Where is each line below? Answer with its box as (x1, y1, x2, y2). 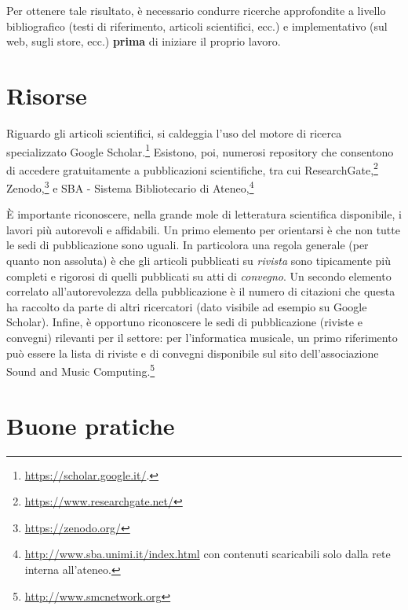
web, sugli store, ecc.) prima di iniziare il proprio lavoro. (6, 33, 281, 50)
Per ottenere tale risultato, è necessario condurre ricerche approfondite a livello (6, 2, 386, 18)
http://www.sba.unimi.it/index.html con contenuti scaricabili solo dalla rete (24, 546, 391, 562)
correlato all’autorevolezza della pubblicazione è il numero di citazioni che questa (6, 283, 395, 299)
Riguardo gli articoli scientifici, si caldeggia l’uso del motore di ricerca (6, 124, 342, 141)
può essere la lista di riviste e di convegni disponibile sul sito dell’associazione (6, 344, 379, 361)
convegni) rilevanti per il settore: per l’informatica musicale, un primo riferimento (6, 329, 398, 345)
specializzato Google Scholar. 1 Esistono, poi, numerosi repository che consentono (6, 141, 394, 160)
